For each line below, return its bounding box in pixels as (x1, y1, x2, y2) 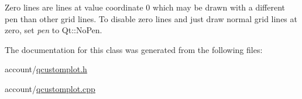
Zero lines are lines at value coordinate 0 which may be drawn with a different (5, 1, 286, 13)
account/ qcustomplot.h (5, 63, 87, 75)
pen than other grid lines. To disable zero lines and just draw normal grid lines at (5, 12, 297, 24)
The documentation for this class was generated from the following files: (5, 43, 263, 55)
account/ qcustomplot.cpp (5, 82, 95, 94)
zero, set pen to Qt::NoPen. (5, 24, 102, 36)
